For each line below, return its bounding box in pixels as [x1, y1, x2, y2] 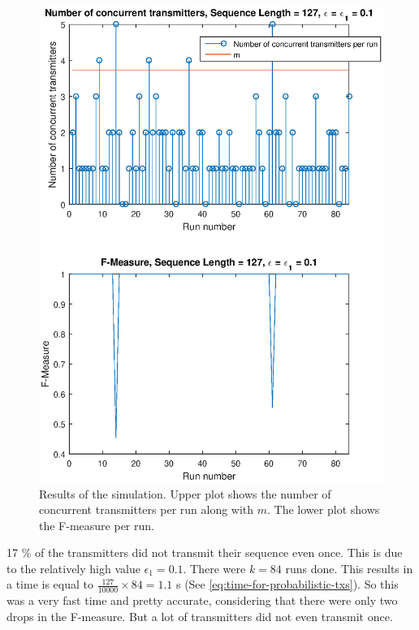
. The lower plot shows [267, 501, 380, 518]
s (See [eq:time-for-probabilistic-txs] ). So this [175, 576, 399, 593]
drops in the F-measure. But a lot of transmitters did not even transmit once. [6, 607, 393, 624]
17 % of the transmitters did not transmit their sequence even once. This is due [6, 544, 403, 561]
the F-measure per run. [39, 516, 154, 533]
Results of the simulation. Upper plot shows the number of [39, 485, 331, 502]
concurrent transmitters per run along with [39, 501, 254, 518]
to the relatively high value [6, 559, 140, 576]
